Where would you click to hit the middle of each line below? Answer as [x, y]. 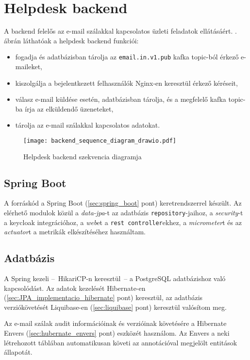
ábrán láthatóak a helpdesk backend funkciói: [71, 40]
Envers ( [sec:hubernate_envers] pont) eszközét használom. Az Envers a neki [117, 333]
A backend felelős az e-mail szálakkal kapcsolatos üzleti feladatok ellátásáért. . [120, 31]
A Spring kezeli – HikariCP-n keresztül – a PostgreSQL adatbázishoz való [115, 278]
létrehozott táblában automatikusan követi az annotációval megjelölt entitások [121, 342]
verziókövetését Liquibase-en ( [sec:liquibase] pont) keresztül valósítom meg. [115, 307]
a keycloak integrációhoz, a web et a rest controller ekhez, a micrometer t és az [123, 222]
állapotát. [18, 352]
